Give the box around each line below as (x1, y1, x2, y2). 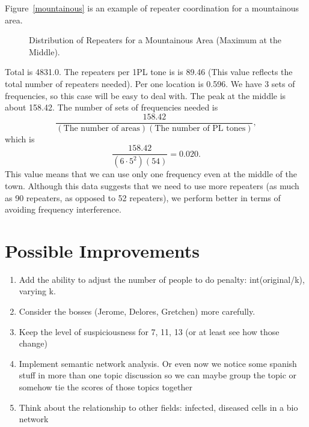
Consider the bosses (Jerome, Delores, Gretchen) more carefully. (19, 305, 255, 317)
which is (5, 132, 35, 145)
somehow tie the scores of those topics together (19, 380, 192, 393)
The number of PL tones (154, 124, 246, 133)
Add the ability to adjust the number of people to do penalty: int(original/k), (19, 273, 305, 285)
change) (19, 337, 47, 350)
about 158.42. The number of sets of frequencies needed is (5, 101, 218, 114)
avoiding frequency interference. (5, 203, 121, 216)
